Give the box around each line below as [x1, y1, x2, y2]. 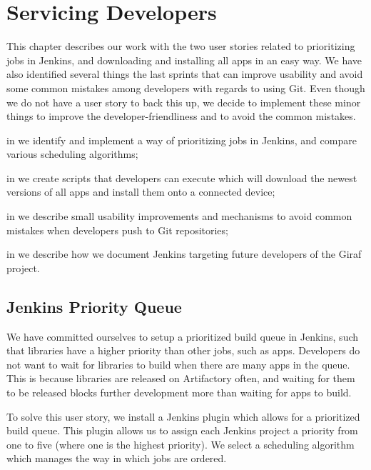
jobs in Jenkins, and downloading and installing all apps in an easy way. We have [6, 52, 362, 67]
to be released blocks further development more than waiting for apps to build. [6, 385, 352, 400]
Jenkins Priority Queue [6, 295, 182, 317]
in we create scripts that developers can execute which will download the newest [6, 170, 357, 185]
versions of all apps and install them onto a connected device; [6, 184, 275, 199]
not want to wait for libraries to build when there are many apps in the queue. [6, 356, 350, 371]
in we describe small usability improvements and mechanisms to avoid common [6, 209, 352, 224]
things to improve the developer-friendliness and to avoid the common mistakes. [6, 109, 356, 124]
